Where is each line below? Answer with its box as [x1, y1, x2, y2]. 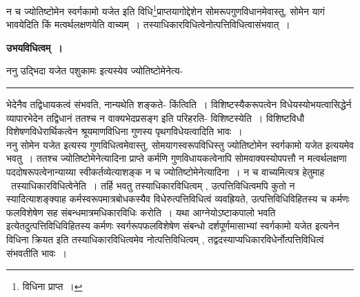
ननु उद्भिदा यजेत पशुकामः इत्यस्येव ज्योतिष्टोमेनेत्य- [6, 63, 183, 78]
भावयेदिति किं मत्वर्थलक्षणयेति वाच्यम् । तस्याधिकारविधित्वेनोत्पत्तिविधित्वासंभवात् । [6, 17, 290, 32]
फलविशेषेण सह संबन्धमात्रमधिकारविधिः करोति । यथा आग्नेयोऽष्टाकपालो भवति [6, 205, 276, 219]
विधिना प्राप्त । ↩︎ [22, 279, 83, 294]
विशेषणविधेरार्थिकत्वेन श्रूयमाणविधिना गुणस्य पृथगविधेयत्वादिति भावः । [6, 124, 243, 139]
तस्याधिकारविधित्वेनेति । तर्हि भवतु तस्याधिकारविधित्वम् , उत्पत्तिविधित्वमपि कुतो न [11, 178, 295, 192]
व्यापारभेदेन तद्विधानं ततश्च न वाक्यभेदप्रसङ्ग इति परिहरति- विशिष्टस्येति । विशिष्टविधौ [6, 110, 305, 125]
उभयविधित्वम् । [6, 40, 63, 54]
